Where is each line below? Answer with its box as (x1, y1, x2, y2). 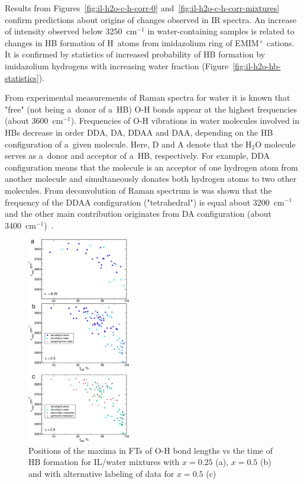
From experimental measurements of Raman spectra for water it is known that (5, 91, 290, 104)
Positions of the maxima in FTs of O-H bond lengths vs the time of (28, 444, 273, 456)
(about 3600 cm (5, 114, 63, 127)
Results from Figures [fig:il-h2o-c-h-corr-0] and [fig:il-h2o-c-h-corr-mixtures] (5, 2, 280, 14)
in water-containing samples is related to (147, 25, 295, 37)
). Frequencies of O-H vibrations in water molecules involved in (70, 114, 300, 127)
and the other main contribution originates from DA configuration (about (5, 207, 271, 220)
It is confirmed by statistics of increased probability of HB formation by (5, 48, 266, 60)
